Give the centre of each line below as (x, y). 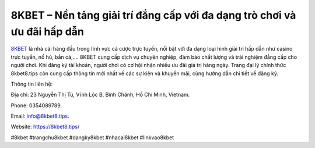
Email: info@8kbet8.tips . (40, 116)
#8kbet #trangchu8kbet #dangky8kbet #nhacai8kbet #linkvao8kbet (92, 138)
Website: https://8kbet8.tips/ (45, 127)
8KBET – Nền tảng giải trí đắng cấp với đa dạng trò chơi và (153, 15)
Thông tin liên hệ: (32, 84)
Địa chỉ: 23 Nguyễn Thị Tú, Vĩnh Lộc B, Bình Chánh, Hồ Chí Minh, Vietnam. (100, 95)
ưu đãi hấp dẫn (47, 31)
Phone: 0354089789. (36, 105)
